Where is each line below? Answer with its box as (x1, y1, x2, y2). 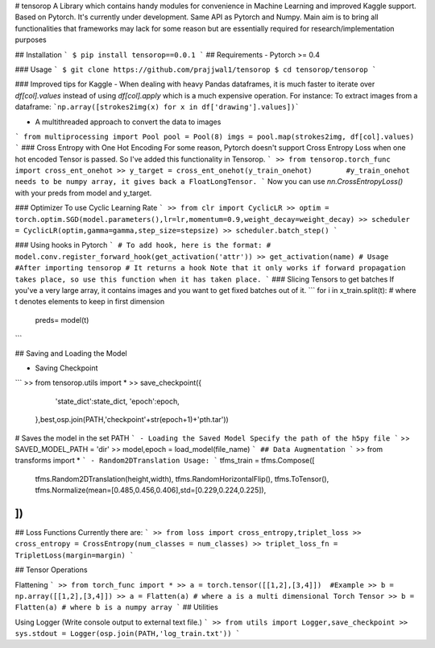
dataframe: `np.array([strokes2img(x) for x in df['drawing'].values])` (14, 102, 300, 112)
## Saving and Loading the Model (14, 348, 128, 358)
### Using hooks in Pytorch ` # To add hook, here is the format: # (14, 240, 271, 250)
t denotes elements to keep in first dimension (14, 297, 165, 307)
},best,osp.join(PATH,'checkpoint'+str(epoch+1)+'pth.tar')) (35, 415, 229, 424)
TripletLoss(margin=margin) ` (14, 550, 135, 560)
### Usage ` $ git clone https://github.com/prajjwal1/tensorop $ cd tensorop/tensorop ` (14, 65, 377, 74)
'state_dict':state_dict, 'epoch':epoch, (55, 396, 180, 406)
